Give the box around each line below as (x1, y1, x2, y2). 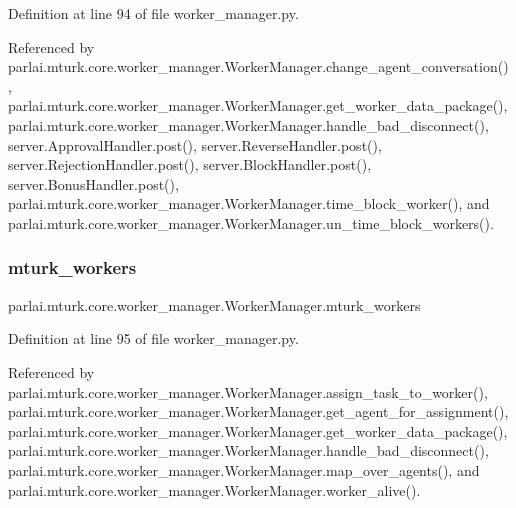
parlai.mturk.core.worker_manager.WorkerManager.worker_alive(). (8, 479, 421, 500)
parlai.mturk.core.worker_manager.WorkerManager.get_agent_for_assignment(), (8, 401, 509, 422)
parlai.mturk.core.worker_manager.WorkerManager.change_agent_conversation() (8, 56, 509, 77)
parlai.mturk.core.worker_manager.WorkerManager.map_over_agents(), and (8, 459, 480, 480)
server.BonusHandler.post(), (8, 173, 179, 194)
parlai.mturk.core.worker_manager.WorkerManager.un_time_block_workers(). (8, 212, 494, 233)
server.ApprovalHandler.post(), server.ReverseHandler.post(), (8, 134, 382, 155)
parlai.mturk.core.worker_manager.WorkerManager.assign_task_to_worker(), (8, 381, 488, 402)
